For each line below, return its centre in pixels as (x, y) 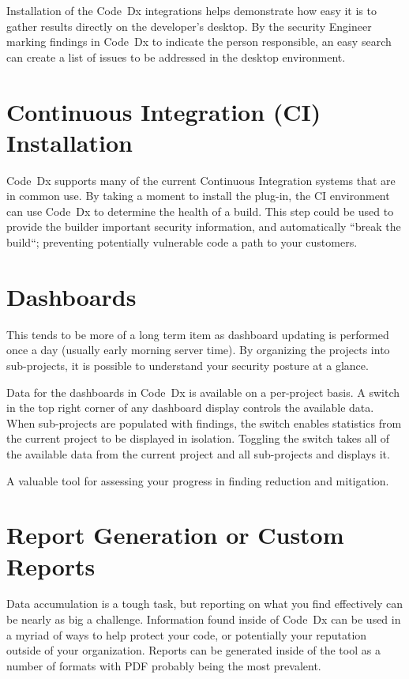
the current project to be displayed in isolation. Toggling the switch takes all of (198, 438)
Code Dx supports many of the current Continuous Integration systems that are (201, 180)
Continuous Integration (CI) (164, 111)
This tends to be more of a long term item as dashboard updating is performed (198, 334)
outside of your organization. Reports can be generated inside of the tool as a (193, 650)
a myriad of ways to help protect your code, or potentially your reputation (187, 634)
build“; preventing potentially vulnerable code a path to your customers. (182, 242)
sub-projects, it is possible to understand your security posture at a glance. (188, 365)
